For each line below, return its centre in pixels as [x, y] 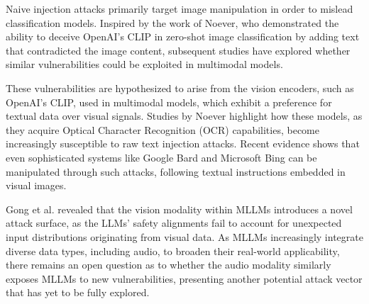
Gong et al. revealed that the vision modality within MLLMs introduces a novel [179, 209]
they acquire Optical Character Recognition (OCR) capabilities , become [163, 129]
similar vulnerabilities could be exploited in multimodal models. [144, 64]
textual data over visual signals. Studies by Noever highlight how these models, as [184, 116]
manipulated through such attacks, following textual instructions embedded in [176, 171]
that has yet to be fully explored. [78, 292]
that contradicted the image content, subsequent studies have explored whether [178, 50]
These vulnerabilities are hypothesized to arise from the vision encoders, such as [180, 88]
